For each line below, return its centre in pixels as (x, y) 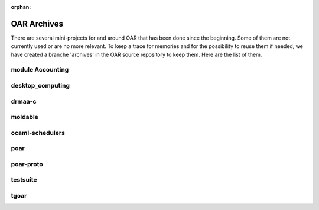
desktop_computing (40, 86)
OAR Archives (37, 24)
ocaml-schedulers (38, 133)
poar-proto (27, 164)
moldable (25, 117)
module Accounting (40, 70)
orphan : (21, 7)
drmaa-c (24, 101)
